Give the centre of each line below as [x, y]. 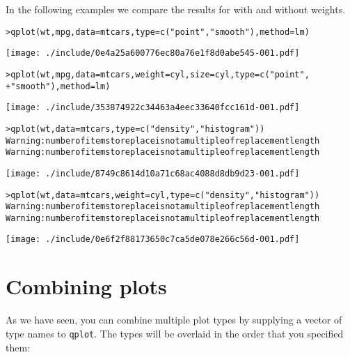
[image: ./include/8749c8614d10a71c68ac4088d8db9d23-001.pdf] [153, 173]
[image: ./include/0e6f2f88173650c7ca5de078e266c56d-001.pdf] [153, 240]
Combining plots [86, 286]
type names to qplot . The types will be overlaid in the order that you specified [175, 333]
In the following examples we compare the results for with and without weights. [176, 9]
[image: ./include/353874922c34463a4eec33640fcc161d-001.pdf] [153, 108]
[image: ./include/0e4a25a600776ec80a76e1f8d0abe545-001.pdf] [153, 53]
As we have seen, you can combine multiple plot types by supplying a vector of [174, 320]
